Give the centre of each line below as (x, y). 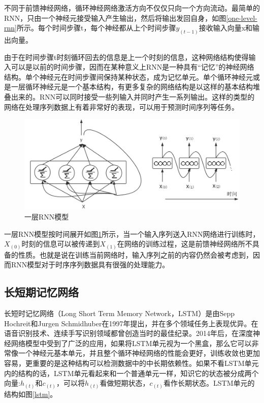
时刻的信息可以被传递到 (61, 244)
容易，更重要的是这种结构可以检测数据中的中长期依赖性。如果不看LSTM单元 (131, 363)
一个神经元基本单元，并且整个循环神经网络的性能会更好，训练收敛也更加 (139, 353)
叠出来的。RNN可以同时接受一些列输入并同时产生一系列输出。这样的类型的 (129, 97)
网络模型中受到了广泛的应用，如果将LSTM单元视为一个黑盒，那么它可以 (131, 343)
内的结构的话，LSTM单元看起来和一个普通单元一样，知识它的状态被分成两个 (131, 373)
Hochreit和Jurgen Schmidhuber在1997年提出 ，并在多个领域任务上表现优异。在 (131, 323)
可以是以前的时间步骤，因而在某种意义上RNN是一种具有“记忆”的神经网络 (133, 67)
